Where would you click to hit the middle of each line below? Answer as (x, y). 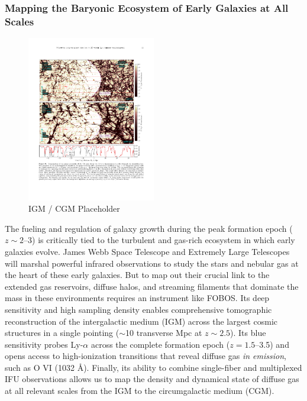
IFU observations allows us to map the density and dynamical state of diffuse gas (152, 379)
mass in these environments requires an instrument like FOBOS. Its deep (137, 298)
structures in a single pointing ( (62, 333)
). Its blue (248, 333)
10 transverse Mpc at (164, 333)
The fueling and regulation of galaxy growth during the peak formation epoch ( (149, 228)
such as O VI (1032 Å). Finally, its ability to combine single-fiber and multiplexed (153, 367)
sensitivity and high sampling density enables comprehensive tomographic (138, 309)
